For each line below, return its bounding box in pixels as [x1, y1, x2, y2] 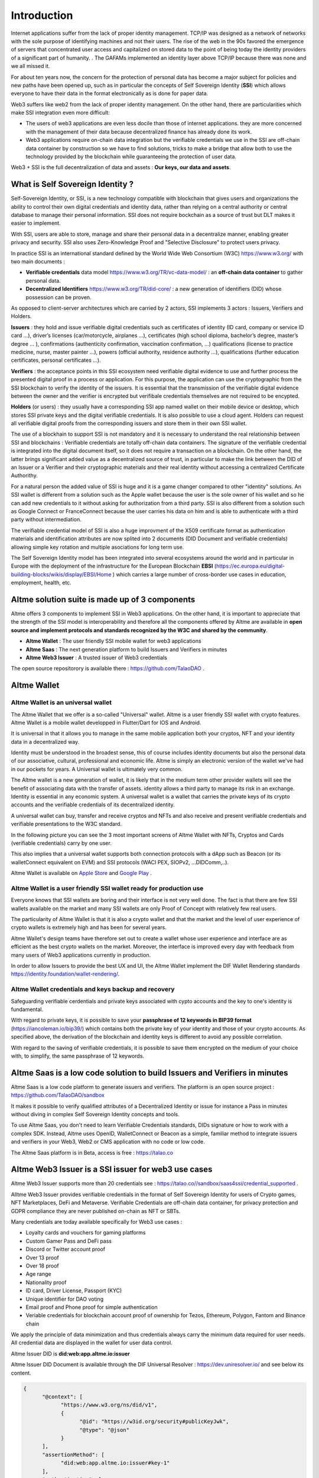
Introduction [11, 9, 73, 22]
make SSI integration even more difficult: [11, 109, 110, 116]
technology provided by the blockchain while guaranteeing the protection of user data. [25, 153, 236, 160]
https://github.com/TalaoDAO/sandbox [11, 1091, 105, 1099]
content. [11, 1369, 32, 1376]
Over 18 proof [25, 1262, 59, 1269]
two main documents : [11, 258, 65, 265]
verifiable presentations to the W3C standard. [11, 821, 122, 828]
